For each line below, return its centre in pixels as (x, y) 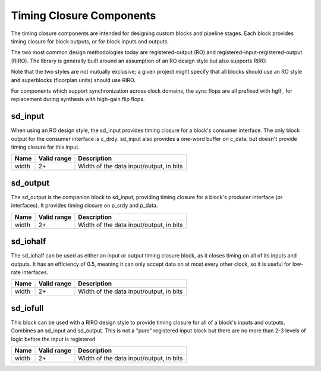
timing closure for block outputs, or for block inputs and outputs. (90, 41)
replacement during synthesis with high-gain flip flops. (78, 99)
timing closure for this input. (45, 147)
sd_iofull (27, 308)
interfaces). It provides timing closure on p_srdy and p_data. (84, 206)
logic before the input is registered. (54, 339)
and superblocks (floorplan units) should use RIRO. (73, 80)
